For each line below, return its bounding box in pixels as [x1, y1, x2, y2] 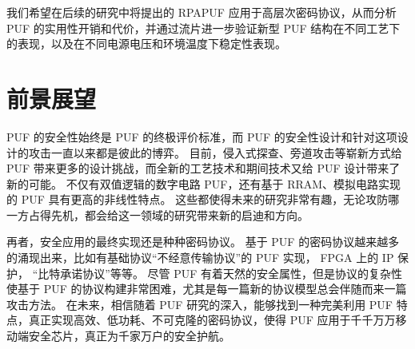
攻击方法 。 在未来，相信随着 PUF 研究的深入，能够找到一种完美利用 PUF [6, 295, 393, 312]
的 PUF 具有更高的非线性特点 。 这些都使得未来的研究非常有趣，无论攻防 [6, 191, 389, 208]
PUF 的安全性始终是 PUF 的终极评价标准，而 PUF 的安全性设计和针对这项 [6, 128, 397, 145]
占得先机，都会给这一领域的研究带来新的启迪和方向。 [28, 206, 309, 223]
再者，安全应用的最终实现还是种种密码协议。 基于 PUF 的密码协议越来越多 [6, 233, 400, 250]
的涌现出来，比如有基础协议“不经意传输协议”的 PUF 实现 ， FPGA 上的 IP [6, 249, 394, 266]
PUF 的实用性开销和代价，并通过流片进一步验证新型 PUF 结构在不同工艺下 [6, 19, 401, 36]
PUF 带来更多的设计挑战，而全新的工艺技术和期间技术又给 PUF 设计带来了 [6, 160, 401, 176]
